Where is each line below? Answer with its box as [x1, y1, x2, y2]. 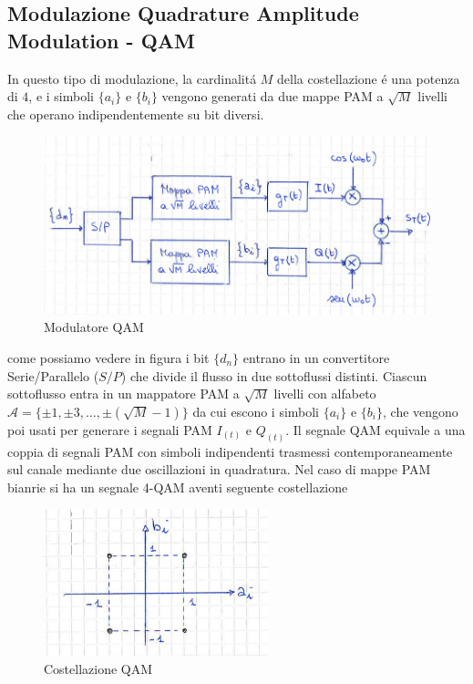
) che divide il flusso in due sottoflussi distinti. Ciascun [120, 366, 427, 385]
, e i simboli [28, 87, 94, 106]
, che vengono [383, 401, 458, 420]
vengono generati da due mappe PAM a [161, 87, 384, 106]
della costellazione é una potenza [277, 68, 460, 88]
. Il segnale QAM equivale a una [285, 420, 466, 439]
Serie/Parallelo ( [7, 366, 99, 385]
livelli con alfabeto [273, 384, 376, 403]
